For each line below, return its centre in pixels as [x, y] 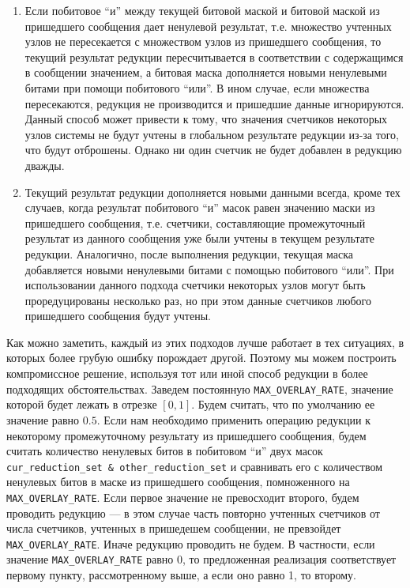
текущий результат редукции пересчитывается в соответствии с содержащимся [214, 57]
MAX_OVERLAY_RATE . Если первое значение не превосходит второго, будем [183, 497]
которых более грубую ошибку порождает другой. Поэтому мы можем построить [201, 358]
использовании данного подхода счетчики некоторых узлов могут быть [195, 285]
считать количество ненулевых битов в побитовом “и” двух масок [165, 451]
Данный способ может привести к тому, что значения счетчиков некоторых [206, 119]
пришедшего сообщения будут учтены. [118, 316]
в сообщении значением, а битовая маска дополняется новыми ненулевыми [206, 72]
